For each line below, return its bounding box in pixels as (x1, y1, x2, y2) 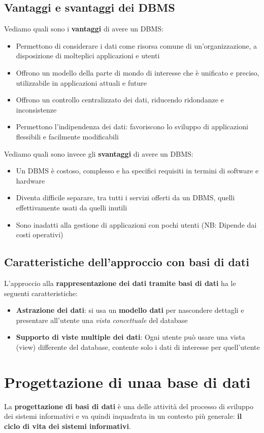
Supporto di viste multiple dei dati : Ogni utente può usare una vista (16, 332, 245, 342)
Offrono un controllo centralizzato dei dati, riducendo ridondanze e (16, 94, 224, 105)
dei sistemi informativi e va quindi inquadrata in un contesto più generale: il (4, 411, 242, 421)
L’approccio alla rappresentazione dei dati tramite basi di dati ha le (4, 277, 236, 288)
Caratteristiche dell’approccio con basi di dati (4, 254, 249, 270)
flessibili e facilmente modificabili (16, 131, 119, 141)
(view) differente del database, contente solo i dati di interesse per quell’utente (16, 341, 260, 352)
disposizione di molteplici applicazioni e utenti (16, 50, 160, 61)
